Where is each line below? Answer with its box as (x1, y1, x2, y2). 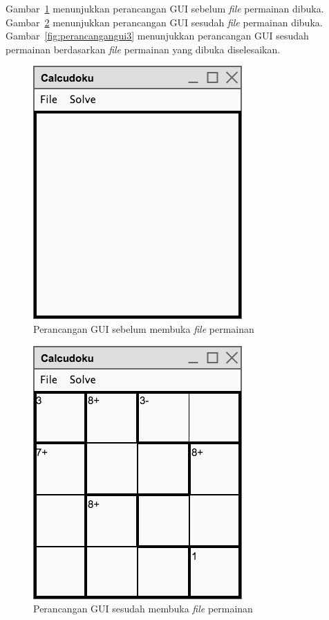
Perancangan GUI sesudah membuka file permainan (33, 601, 253, 616)
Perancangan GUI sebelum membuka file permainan (33, 321, 254, 336)
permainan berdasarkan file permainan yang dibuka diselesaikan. (6, 42, 281, 56)
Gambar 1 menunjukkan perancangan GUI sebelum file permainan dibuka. (6, 1, 324, 15)
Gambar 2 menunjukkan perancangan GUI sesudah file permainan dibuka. (6, 15, 323, 29)
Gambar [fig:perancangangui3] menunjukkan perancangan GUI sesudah (6, 28, 309, 43)
